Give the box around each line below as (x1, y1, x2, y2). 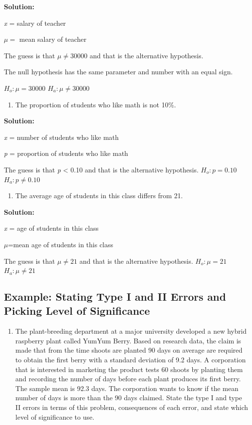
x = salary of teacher (4, 17, 66, 28)
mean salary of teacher (19, 34, 86, 44)
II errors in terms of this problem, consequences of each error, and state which (15, 402, 248, 412)
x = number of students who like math (4, 132, 119, 142)
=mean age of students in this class (8, 239, 114, 249)
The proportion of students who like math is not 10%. (15, 99, 176, 109)
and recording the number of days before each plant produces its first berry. (15, 374, 241, 384)
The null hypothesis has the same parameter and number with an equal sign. (4, 67, 233, 77)
